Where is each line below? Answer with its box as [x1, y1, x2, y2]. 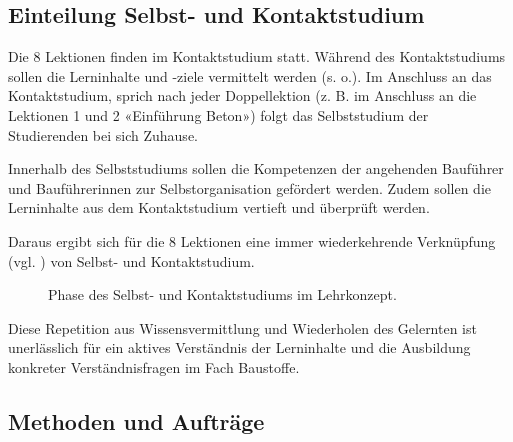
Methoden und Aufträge [8, 405, 265, 436]
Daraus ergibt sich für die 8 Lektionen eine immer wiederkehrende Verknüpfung [8, 230, 496, 251]
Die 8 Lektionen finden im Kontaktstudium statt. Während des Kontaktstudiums [8, 46, 506, 67]
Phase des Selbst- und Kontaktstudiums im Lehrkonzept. [48, 284, 397, 305]
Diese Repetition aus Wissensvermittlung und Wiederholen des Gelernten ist [8, 317, 477, 338]
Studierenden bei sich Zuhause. [8, 124, 198, 145]
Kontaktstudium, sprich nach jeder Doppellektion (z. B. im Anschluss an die [8, 85, 477, 106]
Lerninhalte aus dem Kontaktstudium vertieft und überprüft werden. [8, 197, 430, 218]
